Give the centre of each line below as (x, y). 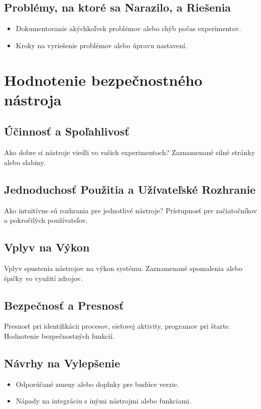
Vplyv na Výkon (47, 247)
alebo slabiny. (25, 162)
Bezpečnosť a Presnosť (64, 305)
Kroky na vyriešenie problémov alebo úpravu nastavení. (101, 45)
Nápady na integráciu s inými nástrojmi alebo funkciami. (103, 401)
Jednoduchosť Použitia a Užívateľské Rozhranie (130, 189)
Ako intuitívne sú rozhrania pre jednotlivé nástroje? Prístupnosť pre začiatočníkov (131, 210)
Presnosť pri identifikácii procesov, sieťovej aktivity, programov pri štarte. (117, 326)
